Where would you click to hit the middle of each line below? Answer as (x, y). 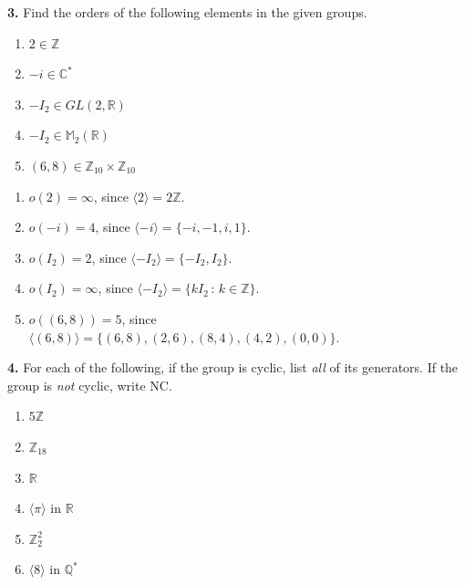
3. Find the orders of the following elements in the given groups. (187, 12)
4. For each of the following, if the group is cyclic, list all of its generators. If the (233, 367)
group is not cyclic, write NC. (90, 385)
